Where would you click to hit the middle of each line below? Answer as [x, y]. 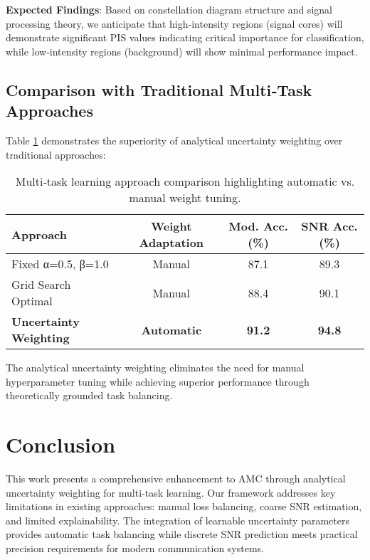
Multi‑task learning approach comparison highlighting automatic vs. [185, 181]
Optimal [32, 301]
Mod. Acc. [258, 226]
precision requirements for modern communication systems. [135, 548]
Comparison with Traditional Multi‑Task [159, 89]
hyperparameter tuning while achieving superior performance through [158, 381]
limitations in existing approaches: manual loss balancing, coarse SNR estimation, [184, 506]
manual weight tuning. [185, 198]
